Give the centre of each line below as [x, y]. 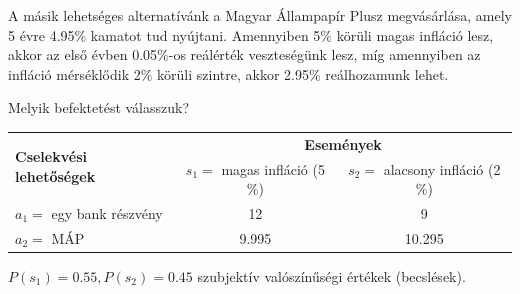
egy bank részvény [107, 213]
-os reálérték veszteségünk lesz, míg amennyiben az [324, 54]
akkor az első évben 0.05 [83, 54]
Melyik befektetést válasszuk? [99, 107]
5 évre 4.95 [41, 34]
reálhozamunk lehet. [387, 73]
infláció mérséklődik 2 [74, 73]
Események [343, 143]
